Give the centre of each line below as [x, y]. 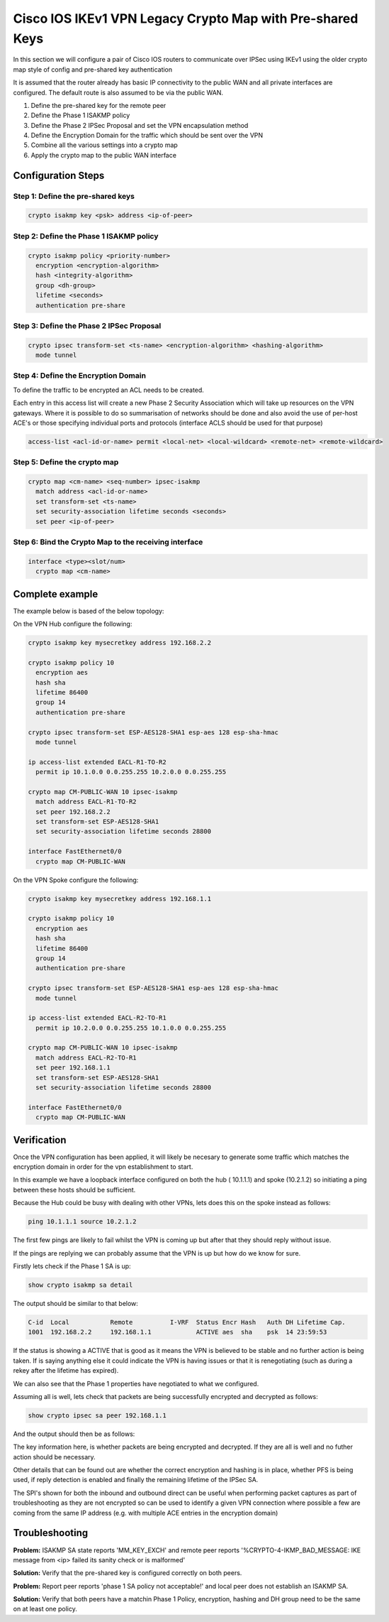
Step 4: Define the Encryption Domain [80, 376]
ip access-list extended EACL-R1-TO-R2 [97, 762]
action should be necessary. [54, 1457]
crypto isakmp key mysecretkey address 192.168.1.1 [120, 899]
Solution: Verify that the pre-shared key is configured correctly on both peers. [128, 1573]
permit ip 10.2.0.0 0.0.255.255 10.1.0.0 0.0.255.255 [131, 1028]
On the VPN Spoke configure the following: [76, 880]
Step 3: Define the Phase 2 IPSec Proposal [87, 325]
